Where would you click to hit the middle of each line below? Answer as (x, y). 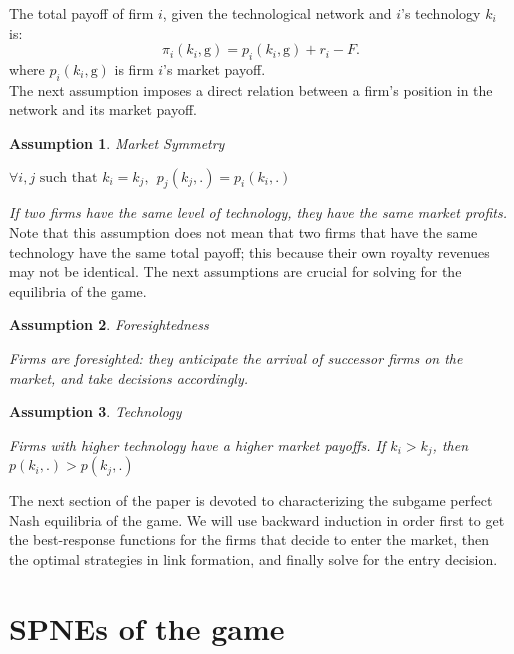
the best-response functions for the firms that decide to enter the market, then (249, 539)
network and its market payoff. (103, 109)
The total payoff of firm (81, 13)
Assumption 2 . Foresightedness (109, 324)
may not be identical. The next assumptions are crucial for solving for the (235, 271)
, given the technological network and (277, 13)
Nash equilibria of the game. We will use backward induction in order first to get (257, 519)
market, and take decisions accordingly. (129, 377)
